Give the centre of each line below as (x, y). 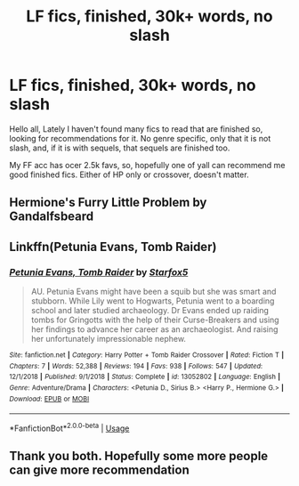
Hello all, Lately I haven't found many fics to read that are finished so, (136, 129)
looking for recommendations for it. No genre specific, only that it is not (140, 138)
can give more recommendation (99, 470)
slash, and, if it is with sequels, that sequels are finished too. (120, 148)
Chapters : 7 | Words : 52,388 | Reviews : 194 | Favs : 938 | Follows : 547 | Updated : (136, 366)
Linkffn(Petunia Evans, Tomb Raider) (113, 247)
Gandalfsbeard (52, 217)
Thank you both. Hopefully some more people (139, 456)
